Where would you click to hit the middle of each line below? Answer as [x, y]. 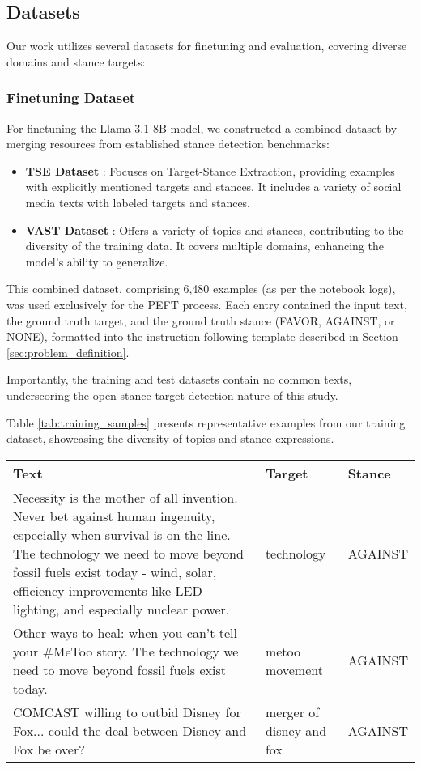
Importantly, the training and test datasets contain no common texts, [179, 379]
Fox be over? [49, 749]
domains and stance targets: [76, 61]
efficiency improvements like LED [108, 590]
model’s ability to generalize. [97, 261]
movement [294, 669]
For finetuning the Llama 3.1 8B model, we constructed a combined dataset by [202, 127]
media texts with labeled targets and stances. [138, 202]
